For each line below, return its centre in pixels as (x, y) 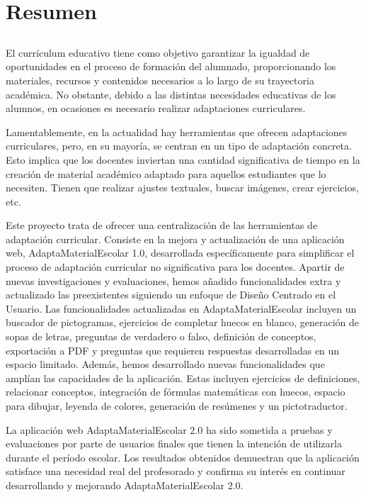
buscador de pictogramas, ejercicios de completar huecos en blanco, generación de (183, 322)
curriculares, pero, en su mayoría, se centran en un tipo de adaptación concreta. (179, 146)
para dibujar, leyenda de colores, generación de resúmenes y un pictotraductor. (177, 406)
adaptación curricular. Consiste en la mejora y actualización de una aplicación (175, 239)
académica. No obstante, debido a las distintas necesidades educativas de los (171, 94)
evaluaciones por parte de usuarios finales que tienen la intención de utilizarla (174, 443)
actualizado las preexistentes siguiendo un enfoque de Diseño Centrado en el (171, 295)
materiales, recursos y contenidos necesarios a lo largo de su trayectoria (160, 80)
